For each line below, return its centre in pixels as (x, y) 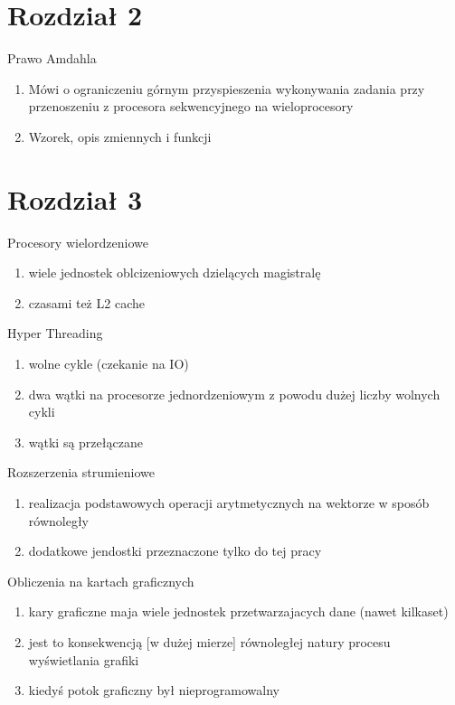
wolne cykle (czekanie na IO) (109, 363)
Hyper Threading (55, 333)
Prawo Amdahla (52, 58)
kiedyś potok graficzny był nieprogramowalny (154, 690)
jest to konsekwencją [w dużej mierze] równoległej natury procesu (209, 641)
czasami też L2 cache (86, 302)
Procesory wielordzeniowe (78, 242)
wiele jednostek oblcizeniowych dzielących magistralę (175, 273)
